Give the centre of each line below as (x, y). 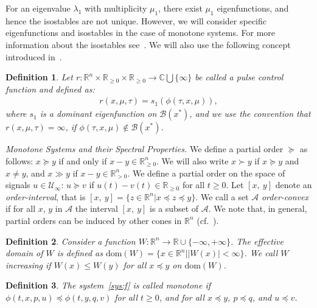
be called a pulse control (239, 77)
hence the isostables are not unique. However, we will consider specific (136, 20)
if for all (21, 208)
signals (18, 185)
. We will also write (193, 160)
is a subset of (174, 208)
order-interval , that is (46, 196)
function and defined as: (50, 89)
